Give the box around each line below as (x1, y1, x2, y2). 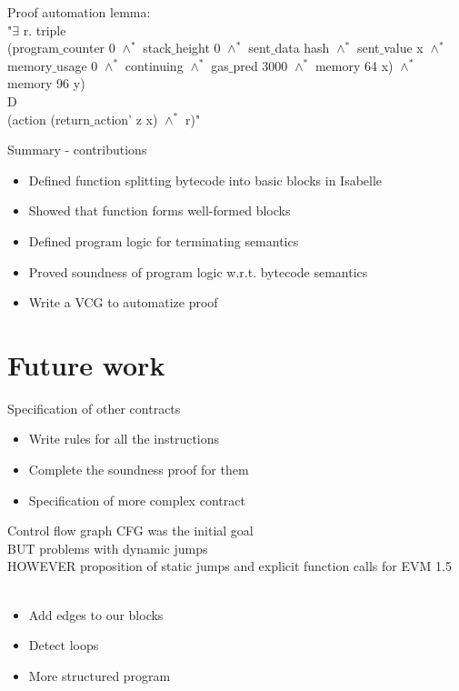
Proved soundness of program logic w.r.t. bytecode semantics (28, 262, 368, 281)
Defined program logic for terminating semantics (28, 231, 299, 250)
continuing (125, 55, 184, 75)
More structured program (28, 666, 171, 685)
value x (384, 38, 424, 57)
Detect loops (28, 636, 99, 655)
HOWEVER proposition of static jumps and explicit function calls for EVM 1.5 (7, 556, 452, 576)
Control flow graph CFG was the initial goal (7, 521, 254, 540)
